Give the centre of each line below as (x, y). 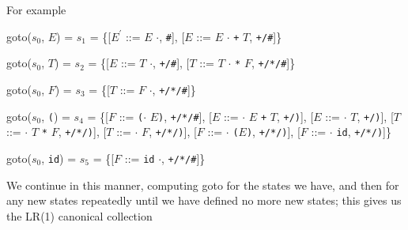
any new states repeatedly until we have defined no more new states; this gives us (204, 200)
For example (36, 9)
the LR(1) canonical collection (79, 215)
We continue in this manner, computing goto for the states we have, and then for (203, 185)
